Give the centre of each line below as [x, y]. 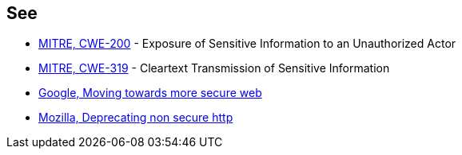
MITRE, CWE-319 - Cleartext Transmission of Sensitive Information [214, 68]
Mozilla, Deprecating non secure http [136, 118]
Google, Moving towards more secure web [150, 93]
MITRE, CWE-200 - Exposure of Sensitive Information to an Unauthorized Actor [247, 44]
